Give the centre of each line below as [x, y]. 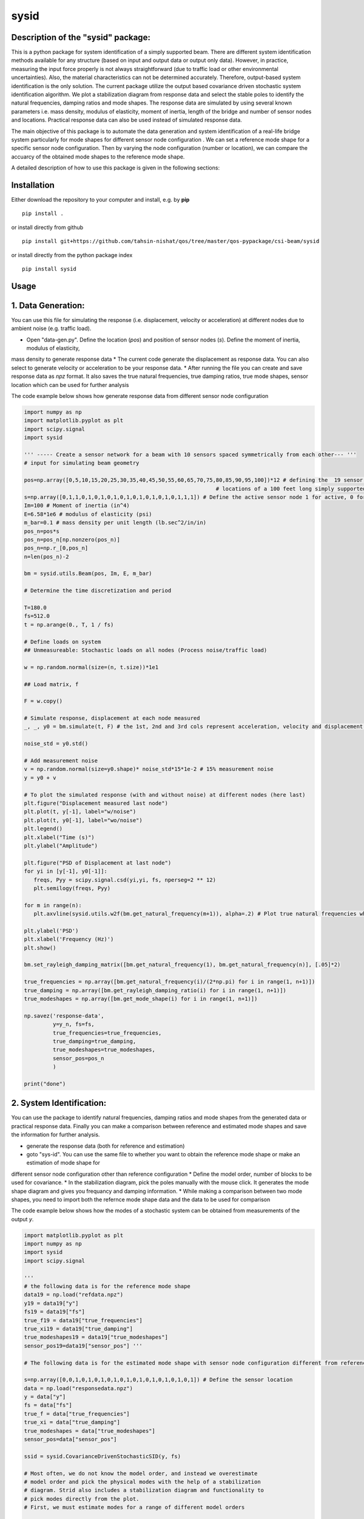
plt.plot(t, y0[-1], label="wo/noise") [83, 820]
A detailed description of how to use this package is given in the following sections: [116, 168]
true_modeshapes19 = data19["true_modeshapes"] [96, 1337]
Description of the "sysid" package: [81, 37]
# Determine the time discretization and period [98, 591]
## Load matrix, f [51, 684]
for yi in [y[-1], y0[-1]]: [66, 871]
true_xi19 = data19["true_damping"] [79, 1329]
